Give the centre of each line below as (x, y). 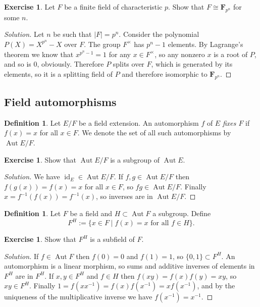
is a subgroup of (135, 159)
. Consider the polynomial (159, 34)
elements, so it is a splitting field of (58, 73)
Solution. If (21, 256)
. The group (102, 44)
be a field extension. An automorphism (139, 122)
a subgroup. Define (182, 213)
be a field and (91, 213)
